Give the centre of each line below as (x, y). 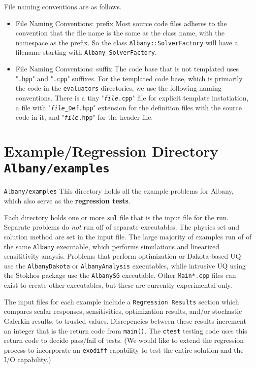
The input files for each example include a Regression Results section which (122, 301)
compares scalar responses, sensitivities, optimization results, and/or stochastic (123, 311)
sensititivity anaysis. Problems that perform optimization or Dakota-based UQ (123, 256)
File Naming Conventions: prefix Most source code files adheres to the (121, 23)
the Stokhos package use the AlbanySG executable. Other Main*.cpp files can (120, 275)
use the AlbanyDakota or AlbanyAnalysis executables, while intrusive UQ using (125, 265)
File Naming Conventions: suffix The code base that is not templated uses (127, 69)
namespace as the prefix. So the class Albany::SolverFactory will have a (127, 42)
